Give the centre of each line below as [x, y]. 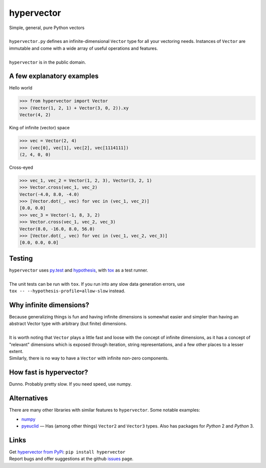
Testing [21, 258]
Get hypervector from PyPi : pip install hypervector [67, 452]
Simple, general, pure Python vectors [47, 28]
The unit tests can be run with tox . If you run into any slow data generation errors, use [97, 284]
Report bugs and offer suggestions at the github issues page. [71, 459]
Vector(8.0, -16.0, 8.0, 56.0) [57, 229]
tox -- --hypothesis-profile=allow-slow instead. [67, 291]
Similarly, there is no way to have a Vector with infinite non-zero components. [89, 358]
